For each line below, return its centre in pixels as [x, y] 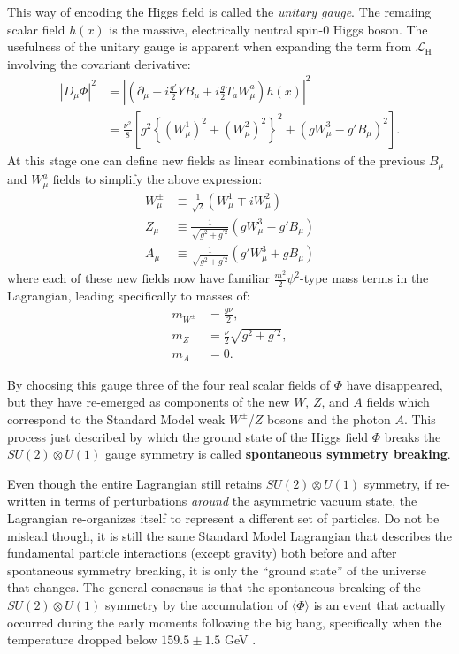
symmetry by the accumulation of [196, 604]
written [27, 501]
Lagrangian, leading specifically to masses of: [129, 295]
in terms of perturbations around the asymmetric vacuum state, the [234, 501]
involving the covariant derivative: [99, 63]
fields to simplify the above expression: [157, 179]
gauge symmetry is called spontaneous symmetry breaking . [278, 454]
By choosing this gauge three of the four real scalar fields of [169, 384]
